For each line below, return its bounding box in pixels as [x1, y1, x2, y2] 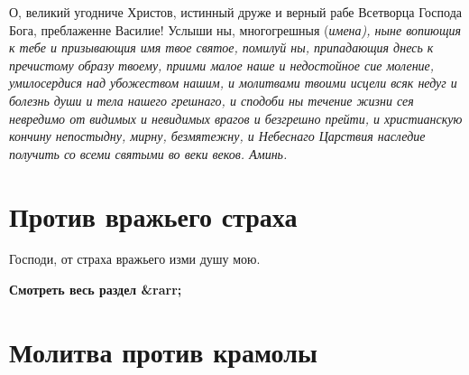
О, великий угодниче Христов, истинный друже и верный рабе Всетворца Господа [9, 3, 463, 21]
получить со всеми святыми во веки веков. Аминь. [9, 144, 288, 163]
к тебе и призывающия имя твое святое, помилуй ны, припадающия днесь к [9, 38, 434, 57]
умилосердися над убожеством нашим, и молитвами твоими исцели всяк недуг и [9, 73, 457, 92]
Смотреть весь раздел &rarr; [9, 280, 182, 299]
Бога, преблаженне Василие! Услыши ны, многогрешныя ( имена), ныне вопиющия [9, 20, 462, 39]
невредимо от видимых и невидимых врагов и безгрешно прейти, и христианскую [9, 108, 463, 127]
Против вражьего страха [9, 197, 298, 234]
